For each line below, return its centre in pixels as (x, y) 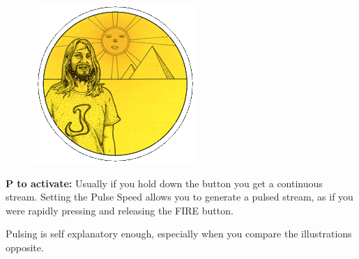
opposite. (25, 247)
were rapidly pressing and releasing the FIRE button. (120, 210)
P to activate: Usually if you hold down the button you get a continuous (164, 183)
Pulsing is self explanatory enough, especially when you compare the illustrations (179, 234)
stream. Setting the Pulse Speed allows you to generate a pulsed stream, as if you (179, 197)
